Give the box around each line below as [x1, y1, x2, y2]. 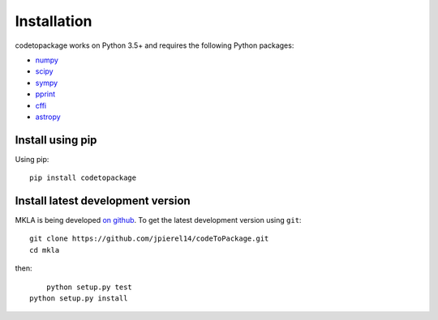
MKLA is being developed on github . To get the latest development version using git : [15, 215, 302, 225]
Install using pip [15, 133, 97, 147]
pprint [35, 89, 56, 99]
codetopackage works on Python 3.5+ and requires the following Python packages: [15, 41, 294, 50]
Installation [15, 12, 92, 30]
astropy [35, 112, 61, 122]
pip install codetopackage [29, 173, 137, 182]
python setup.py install [29, 294, 128, 303]
